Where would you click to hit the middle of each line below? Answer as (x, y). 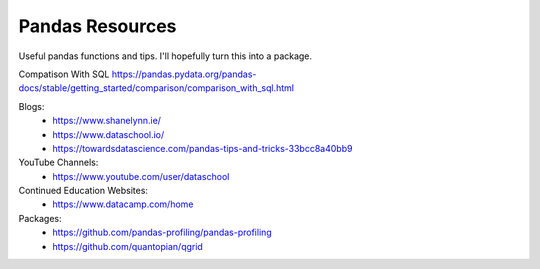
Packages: (40, 218)
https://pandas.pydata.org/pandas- (184, 74)
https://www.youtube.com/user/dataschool (141, 176)
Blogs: (31, 106)
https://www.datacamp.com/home (123, 204)
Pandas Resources (97, 26)
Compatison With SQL (64, 74)
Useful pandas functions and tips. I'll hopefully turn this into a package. (165, 56)
